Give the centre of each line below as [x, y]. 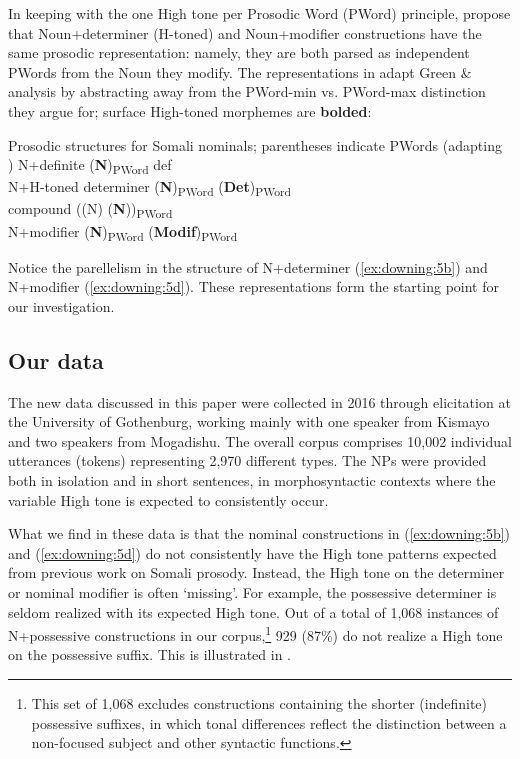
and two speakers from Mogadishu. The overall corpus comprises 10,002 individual [260, 440]
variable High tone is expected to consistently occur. [168, 499]
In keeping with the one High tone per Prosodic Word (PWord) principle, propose [259, 13]
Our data [56, 359]
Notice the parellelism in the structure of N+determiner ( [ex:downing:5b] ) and [248, 266]
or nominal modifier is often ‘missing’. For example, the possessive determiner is [252, 591]
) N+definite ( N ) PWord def [90, 165]
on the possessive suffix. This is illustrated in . [149, 654]
